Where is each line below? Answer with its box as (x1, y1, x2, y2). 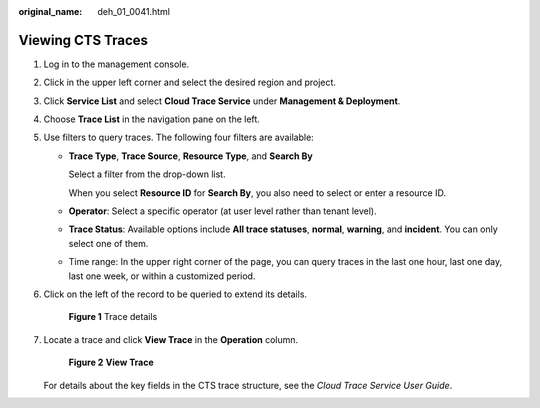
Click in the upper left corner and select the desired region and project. (43, 76, 337, 89)
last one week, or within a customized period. (68, 270, 256, 282)
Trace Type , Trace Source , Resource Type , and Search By (68, 150, 314, 162)
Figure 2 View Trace (68, 356, 154, 369)
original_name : (18, 6, 83, 17)
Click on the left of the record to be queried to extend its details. (43, 288, 308, 300)
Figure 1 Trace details (68, 311, 158, 323)
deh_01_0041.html (97, 6, 170, 17)
